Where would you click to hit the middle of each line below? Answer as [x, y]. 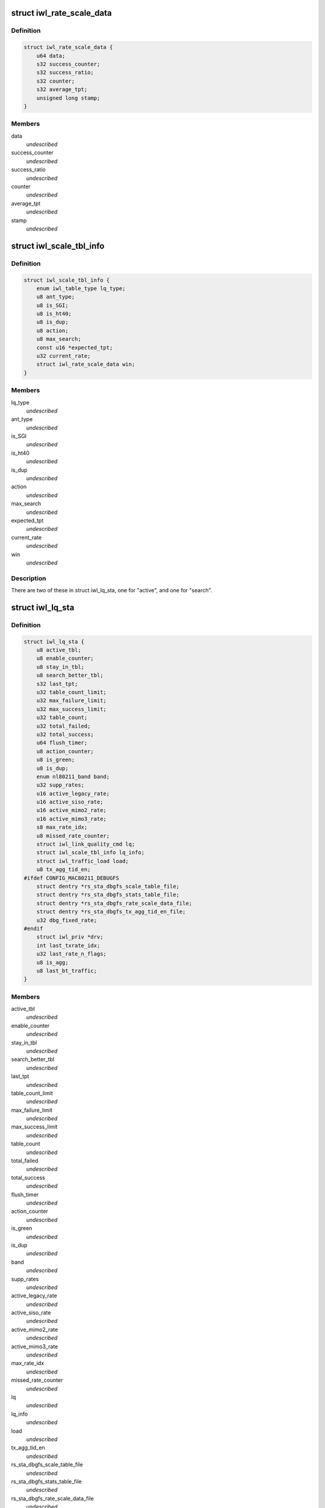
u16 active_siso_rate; [70, 802]
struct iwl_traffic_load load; [82, 861]
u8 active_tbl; [59, 650]
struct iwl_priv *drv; [70, 937]
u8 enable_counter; [65, 658]
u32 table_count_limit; [71, 692]
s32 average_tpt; [62, 90]
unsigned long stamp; [68, 98]
